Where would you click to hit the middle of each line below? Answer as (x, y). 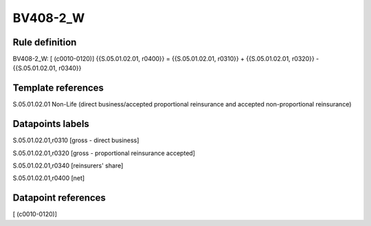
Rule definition (45, 42)
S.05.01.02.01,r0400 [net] (49, 178)
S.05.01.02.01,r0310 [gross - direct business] (76, 140)
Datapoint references (59, 198)
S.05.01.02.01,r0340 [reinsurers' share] (68, 166)
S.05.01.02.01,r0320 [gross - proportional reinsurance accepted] (104, 153)
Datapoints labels (51, 124)
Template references (58, 88)
